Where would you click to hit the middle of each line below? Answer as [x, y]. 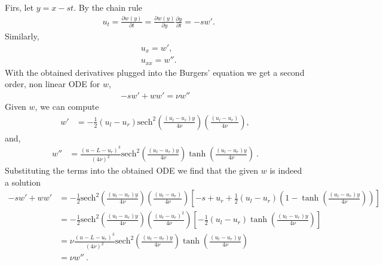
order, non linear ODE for [53, 84]
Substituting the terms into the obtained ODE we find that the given [132, 170]
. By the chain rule [108, 7]
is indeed [286, 170]
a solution [23, 182]
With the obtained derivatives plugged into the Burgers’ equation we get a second [155, 72]
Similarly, [22, 36]
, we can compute [67, 107]
